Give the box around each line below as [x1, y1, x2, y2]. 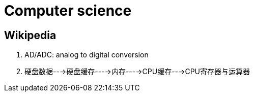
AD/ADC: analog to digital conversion [24, 50, 149, 59]
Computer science [4, 2, 132, 19]
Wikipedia [4, 28, 57, 42]
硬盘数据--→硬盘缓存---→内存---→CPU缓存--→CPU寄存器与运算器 [24, 67, 250, 76]
